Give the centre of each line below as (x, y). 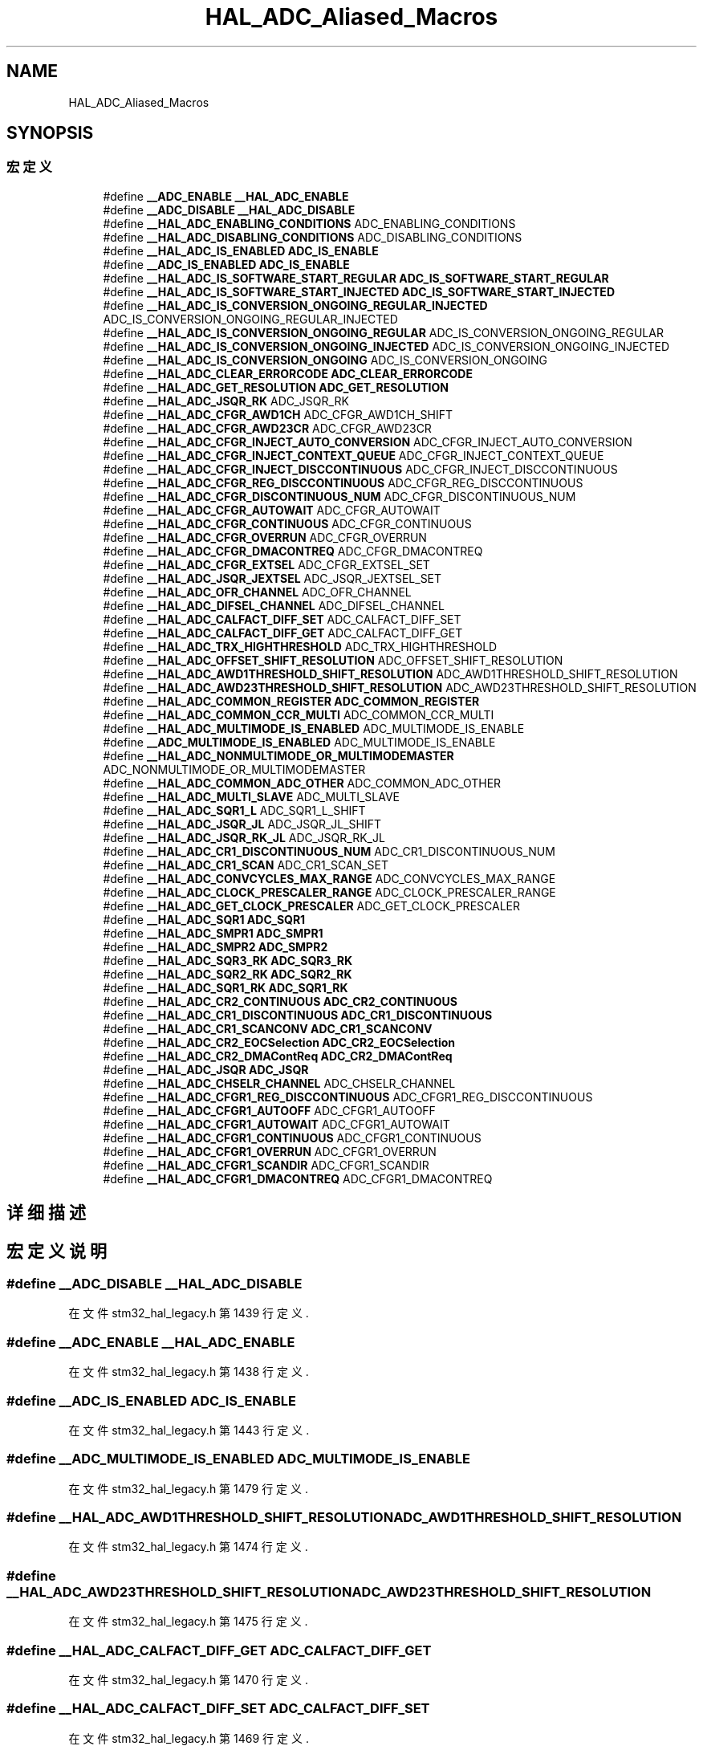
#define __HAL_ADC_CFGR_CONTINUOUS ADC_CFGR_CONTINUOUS (287, 523)
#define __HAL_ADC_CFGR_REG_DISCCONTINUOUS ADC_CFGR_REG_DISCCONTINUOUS (343, 482)
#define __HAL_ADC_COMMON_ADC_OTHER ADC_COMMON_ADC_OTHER (302, 783)
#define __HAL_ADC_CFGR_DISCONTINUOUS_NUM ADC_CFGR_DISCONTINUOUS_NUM (339, 496)
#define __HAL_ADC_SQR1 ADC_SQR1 (204, 919)
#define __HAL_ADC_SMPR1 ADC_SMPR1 (213, 933)
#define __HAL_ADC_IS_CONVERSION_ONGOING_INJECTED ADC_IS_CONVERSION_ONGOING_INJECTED (386, 346)
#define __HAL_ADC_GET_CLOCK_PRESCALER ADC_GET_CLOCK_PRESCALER (311, 906)
